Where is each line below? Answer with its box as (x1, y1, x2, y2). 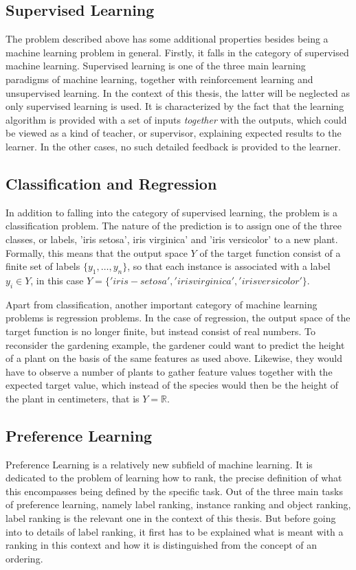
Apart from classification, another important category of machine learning (5, 297, 318, 311)
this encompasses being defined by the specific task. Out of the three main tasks (5, 483, 344, 498)
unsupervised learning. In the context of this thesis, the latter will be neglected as (5, 85, 351, 100)
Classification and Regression (5, 172, 217, 194)
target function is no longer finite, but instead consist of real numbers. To (5, 323, 315, 338)
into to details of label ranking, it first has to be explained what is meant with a (5, 524, 344, 538)
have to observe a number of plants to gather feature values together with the (5, 364, 333, 378)
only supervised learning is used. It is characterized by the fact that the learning (5, 99, 344, 113)
